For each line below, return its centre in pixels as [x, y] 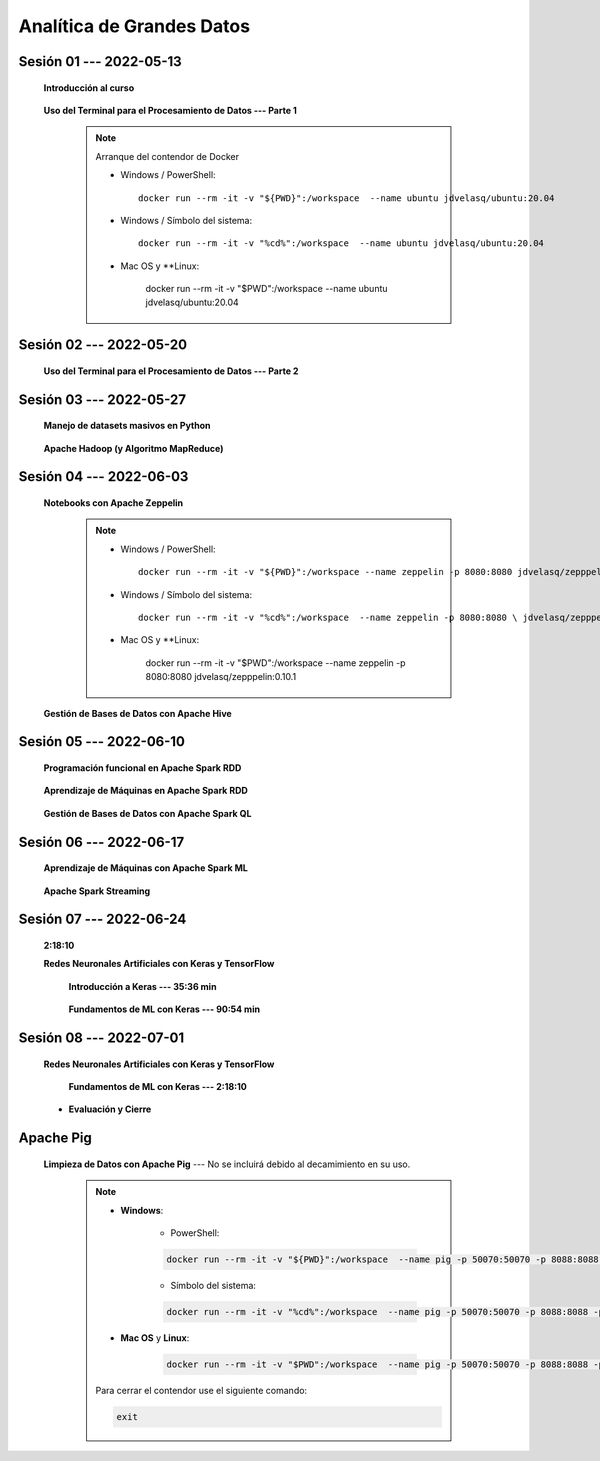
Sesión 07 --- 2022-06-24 [102, 919]
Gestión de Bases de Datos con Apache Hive [137, 713]
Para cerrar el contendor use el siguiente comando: [201, 1390]
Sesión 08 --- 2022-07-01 [101, 1037]
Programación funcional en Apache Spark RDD [142, 768]
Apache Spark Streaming [97, 891]
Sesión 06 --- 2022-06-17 [101, 841]
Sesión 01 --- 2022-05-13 [100, 61]
